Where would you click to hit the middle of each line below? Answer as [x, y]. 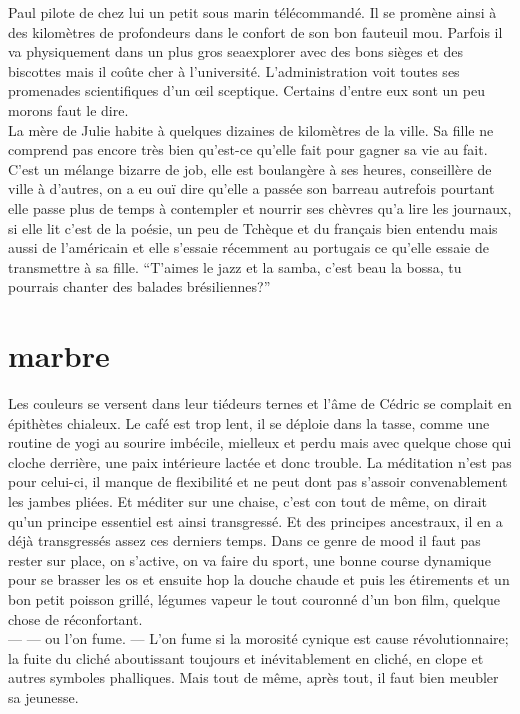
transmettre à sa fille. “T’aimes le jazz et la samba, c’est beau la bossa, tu [235, 266]
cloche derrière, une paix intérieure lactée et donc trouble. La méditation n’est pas [260, 461]
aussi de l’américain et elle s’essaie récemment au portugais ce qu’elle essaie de [248, 247]
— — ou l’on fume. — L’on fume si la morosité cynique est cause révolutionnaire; [258, 638]
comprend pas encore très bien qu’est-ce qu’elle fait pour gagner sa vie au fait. [248, 149]
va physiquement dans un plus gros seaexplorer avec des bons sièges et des [236, 51]
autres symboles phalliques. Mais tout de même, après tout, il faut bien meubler [253, 677]
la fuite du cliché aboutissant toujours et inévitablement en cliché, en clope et [246, 657]
